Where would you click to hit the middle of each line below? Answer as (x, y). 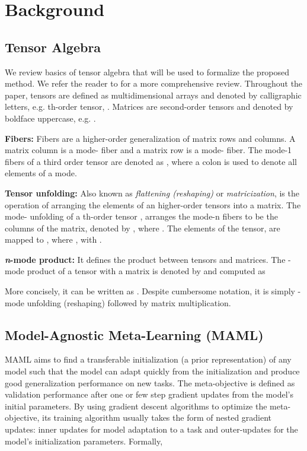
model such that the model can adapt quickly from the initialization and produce (152, 371)
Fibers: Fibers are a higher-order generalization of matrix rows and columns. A (150, 138)
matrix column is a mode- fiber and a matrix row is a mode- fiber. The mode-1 (148, 150)
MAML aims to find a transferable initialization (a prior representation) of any (148, 359)
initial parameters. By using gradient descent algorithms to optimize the (136, 406)
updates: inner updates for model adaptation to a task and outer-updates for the (151, 429)
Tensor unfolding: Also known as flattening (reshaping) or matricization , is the (152, 193)
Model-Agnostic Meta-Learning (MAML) (134, 334)
